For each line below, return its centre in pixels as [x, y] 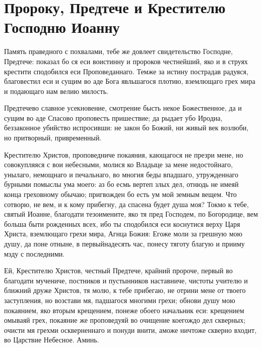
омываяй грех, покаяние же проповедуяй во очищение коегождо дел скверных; [125, 320]
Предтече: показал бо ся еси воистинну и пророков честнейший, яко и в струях [126, 61]
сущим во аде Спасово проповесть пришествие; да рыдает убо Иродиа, [113, 117]
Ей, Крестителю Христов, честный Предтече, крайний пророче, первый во [118, 270]
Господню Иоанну [62, 27]
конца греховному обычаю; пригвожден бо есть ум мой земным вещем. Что [120, 194]
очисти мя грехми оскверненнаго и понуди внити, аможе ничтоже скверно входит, [130, 330]
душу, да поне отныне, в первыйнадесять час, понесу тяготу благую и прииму [124, 243]
